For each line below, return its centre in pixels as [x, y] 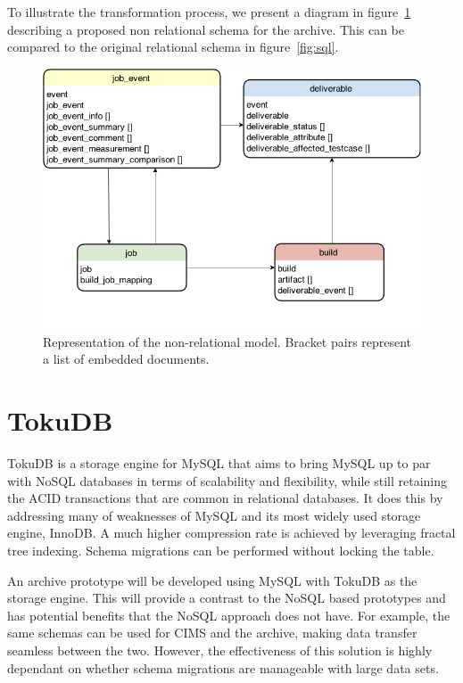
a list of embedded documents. [126, 359]
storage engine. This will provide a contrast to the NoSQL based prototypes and [227, 598]
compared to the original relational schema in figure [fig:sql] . [173, 47]
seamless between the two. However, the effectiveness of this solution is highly [220, 650]
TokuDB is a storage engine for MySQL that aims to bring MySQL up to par [219, 463]
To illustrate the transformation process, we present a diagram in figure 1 [209, 12]
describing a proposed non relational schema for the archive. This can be [206, 29]
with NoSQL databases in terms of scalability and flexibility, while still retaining [227, 480]
